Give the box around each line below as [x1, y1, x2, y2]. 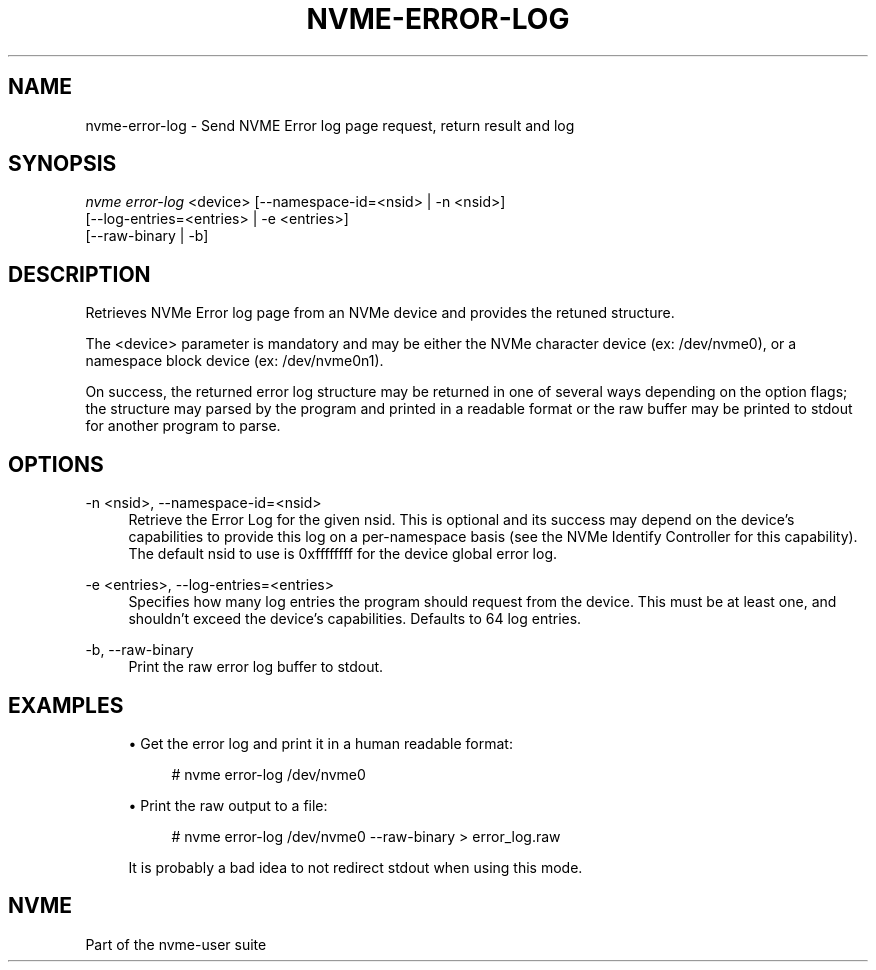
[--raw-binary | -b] [85, 227, 209, 245]
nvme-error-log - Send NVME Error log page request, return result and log [85, 116, 575, 134]
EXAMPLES [8, 692, 124, 718]
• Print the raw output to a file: [128, 796, 328, 814]
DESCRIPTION [8, 261, 151, 287]
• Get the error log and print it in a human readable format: [128, 734, 513, 752]
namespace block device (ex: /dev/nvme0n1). [85, 352, 384, 370]
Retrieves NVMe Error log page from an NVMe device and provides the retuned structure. [85, 304, 675, 322]
